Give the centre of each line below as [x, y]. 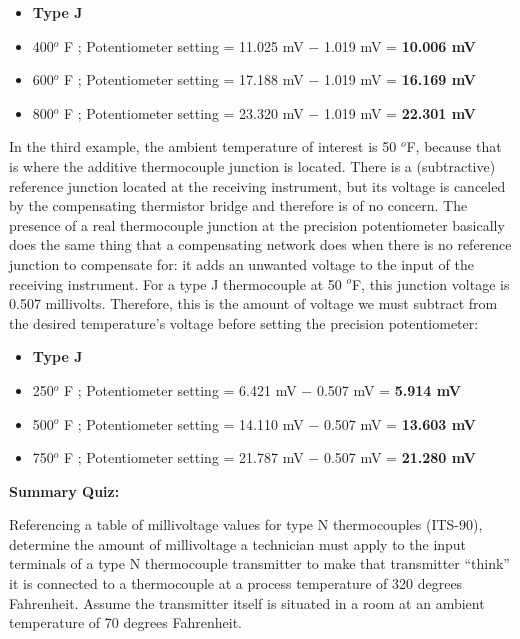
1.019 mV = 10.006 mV [399, 45]
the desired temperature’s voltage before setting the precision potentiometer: [244, 322]
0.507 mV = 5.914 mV [388, 389]
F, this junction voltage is [430, 283]
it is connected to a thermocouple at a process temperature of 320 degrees [236, 583]
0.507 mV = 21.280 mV [399, 457]
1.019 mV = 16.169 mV [399, 79]
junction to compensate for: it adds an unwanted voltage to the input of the [241, 263]
